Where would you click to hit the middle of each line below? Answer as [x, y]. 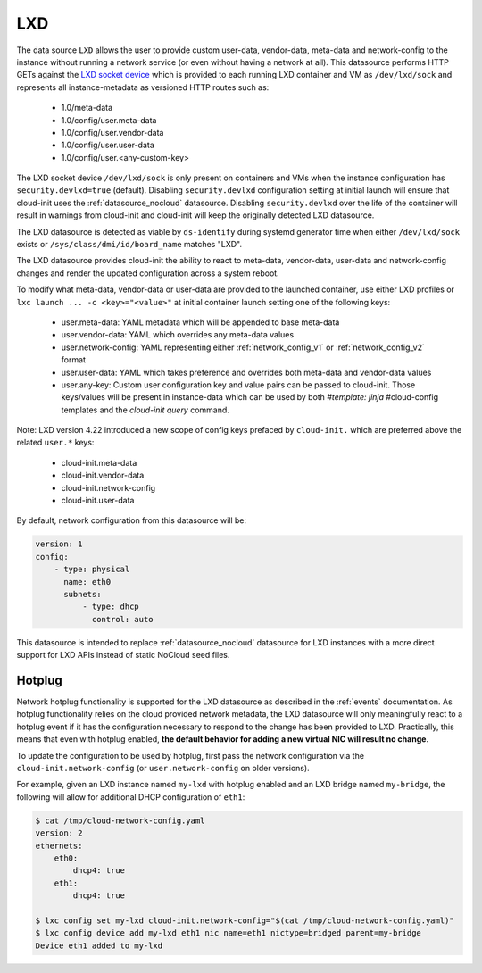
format [74, 360]
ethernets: [59, 845]
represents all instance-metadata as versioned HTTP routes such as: [143, 87]
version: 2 [59, 833]
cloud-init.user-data [98, 501]
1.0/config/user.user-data [108, 145]
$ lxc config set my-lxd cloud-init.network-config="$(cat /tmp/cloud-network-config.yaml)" [245, 920]
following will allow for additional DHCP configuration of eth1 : [131, 797]
